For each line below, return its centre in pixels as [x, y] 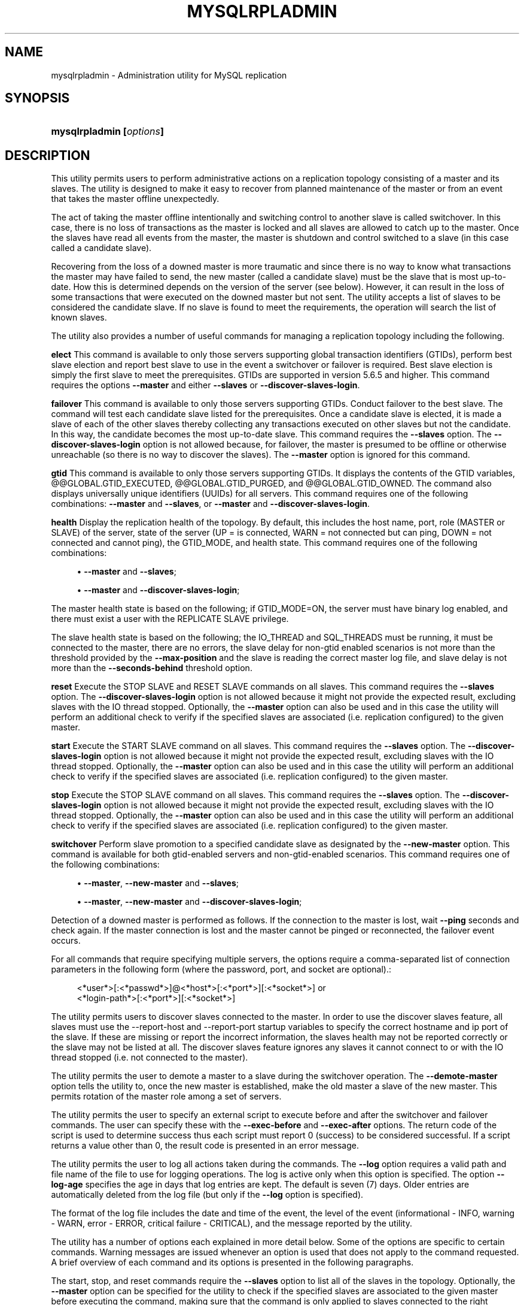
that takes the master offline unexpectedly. [135, 199]
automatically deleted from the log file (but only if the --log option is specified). [207, 1195]
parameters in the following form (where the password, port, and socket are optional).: [221, 969]
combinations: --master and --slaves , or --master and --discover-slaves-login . [211, 504]
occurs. [66, 941]
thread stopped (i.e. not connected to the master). [150, 1058]
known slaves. [79, 318]
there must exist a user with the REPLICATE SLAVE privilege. [170, 619]
